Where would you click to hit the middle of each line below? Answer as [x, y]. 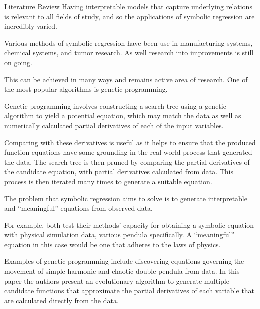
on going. [18, 62]
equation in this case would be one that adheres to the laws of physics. [112, 244]
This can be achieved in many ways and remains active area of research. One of [126, 79]
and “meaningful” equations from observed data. [78, 208]
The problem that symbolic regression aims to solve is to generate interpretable [126, 198]
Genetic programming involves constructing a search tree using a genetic [115, 105]
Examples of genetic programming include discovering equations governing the [124, 261]
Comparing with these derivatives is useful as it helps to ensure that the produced [130, 142]
